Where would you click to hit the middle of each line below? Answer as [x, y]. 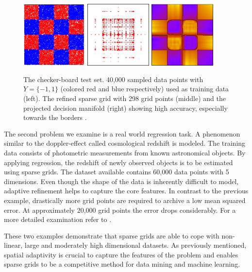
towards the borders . [55, 117]
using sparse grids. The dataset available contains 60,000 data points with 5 [117, 172]
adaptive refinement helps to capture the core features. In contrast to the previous [126, 191]
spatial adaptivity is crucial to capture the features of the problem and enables [121, 254]
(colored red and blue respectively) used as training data [145, 89]
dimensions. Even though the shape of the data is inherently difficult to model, [121, 181]
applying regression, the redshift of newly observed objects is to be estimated [118, 162]
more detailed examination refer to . [58, 219]
